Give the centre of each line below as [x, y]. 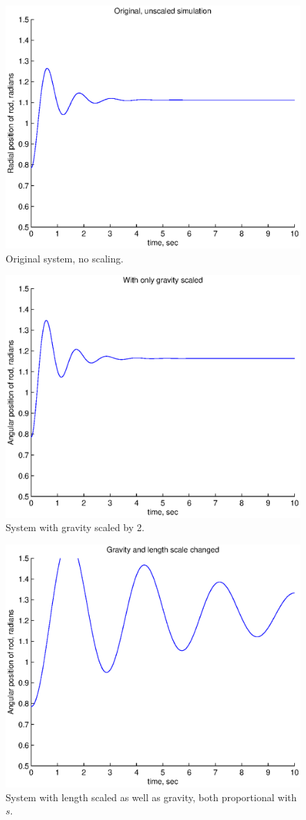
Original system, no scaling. [65, 258]
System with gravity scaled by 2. [75, 527]
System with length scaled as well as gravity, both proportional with [151, 797]
